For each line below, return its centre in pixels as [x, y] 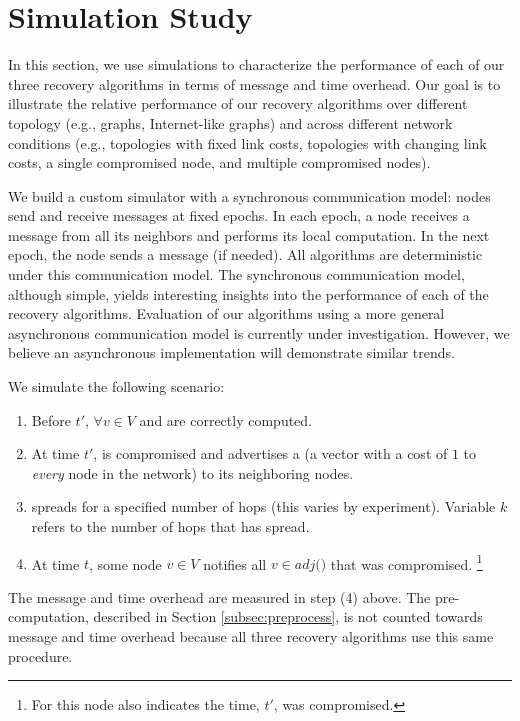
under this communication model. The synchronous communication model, [236, 274]
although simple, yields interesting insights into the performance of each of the [248, 293]
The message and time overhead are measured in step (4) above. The [219, 596]
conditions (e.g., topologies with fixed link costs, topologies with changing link [247, 142]
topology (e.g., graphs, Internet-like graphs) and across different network [230, 122]
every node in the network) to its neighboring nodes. [192, 472]
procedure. [40, 655]
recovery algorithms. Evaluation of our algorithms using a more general [226, 313]
